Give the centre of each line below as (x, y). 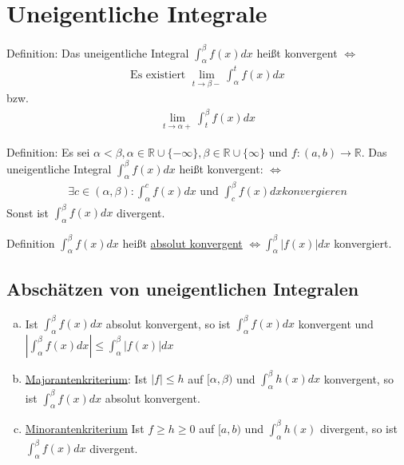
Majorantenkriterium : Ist (86, 378)
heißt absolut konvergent (182, 242)
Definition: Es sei (48, 151)
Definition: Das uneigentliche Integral (98, 52)
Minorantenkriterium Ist (85, 428)
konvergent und (336, 323)
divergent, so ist (358, 428)
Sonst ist (28, 212)
